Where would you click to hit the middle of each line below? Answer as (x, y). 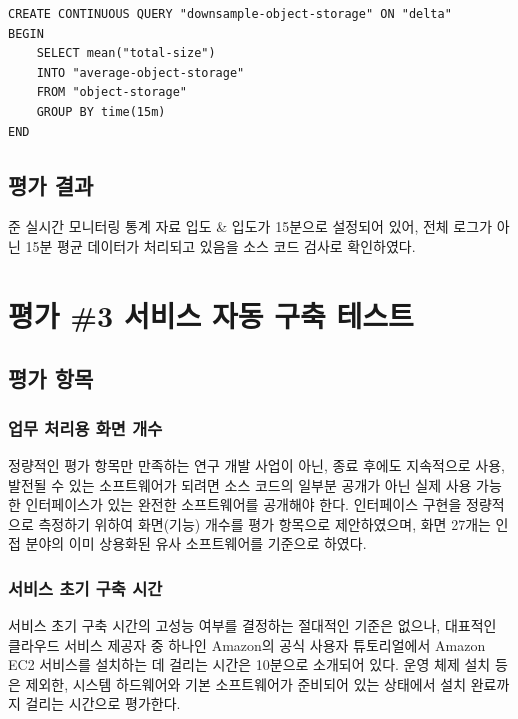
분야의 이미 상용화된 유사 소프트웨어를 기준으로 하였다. (196, 543)
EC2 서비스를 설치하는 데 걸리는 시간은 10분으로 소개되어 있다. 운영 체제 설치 (249, 664)
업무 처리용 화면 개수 (85, 427)
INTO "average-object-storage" (140, 72)
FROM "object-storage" (111, 92)
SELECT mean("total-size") (126, 53)
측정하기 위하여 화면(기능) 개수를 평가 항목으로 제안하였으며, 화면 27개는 (264, 523)
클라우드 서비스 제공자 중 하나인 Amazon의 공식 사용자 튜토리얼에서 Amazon (247, 644)
